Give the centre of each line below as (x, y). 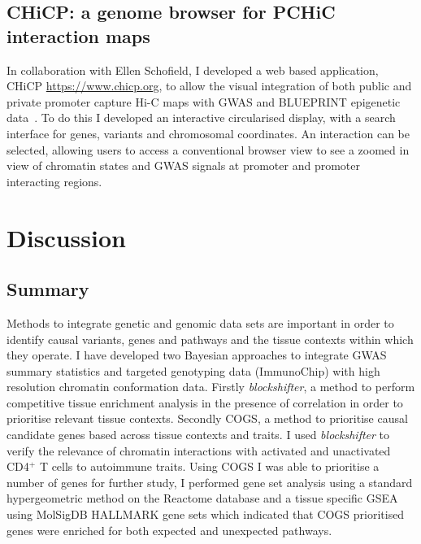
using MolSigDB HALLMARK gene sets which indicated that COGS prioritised (206, 514)
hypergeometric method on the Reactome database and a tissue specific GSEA (202, 498)
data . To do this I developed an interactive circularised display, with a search (201, 118)
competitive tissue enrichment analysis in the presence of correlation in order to (205, 402)
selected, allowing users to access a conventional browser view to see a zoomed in (208, 149)
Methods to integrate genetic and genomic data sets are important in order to (200, 322)
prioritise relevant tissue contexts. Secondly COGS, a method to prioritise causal (207, 418)
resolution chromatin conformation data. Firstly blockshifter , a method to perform (211, 387)
